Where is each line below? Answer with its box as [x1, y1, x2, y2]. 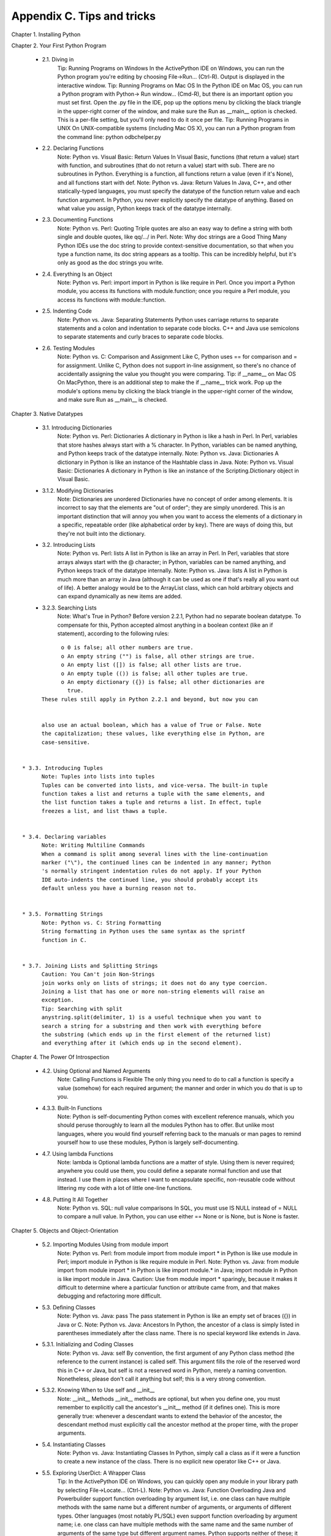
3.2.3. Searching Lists [42, 604, 97, 611]
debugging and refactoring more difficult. [57, 1292, 162, 1299]
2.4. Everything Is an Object [42, 270, 113, 278]
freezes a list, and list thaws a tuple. [41, 807, 168, 814]
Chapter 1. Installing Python [11, 31, 81, 38]
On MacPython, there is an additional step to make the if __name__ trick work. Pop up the [57, 378, 282, 386]
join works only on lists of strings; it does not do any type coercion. [41, 979, 268, 986]
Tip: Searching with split [41, 1005, 123, 1012]
